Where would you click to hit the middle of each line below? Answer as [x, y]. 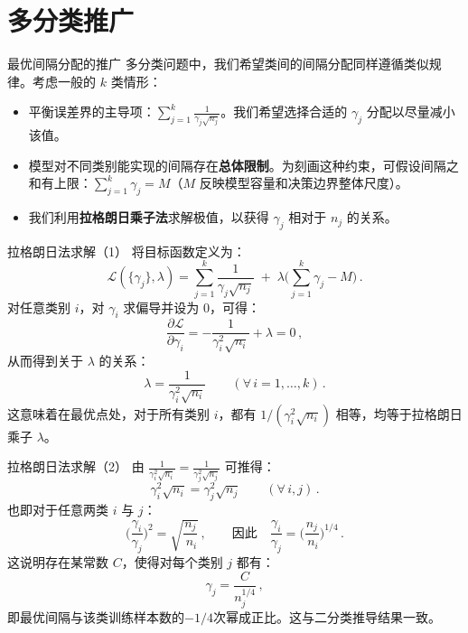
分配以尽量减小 [411, 112]
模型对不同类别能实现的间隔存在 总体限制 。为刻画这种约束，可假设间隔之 [243, 165]
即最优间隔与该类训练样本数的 [96, 616]
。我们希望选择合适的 [284, 112]
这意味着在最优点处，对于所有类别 [108, 413]
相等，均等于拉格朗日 [399, 413]
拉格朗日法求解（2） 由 [76, 466]
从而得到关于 [45, 361]
